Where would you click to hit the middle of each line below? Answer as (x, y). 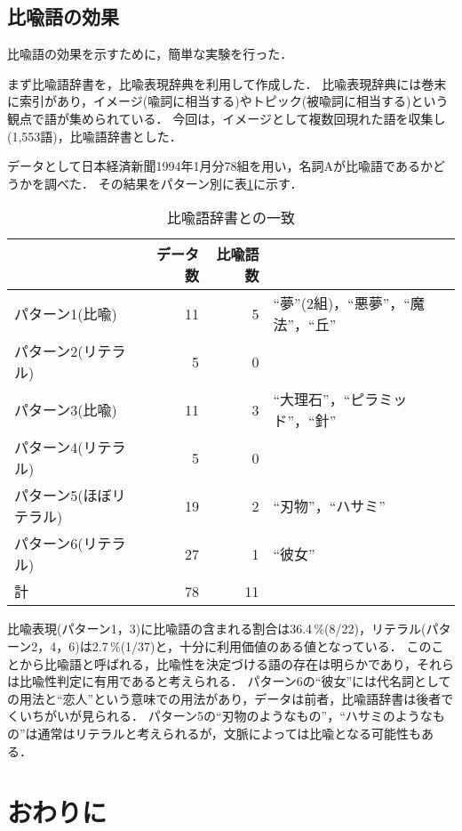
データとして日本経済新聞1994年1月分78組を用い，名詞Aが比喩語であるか (220, 166)
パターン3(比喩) (66, 410)
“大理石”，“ (312, 399)
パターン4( (49, 448)
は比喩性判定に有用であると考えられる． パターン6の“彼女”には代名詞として (229, 681)
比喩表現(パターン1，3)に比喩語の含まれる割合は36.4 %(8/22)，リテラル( (217, 629)
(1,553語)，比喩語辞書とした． (95, 136)
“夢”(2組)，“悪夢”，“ (342, 303)
